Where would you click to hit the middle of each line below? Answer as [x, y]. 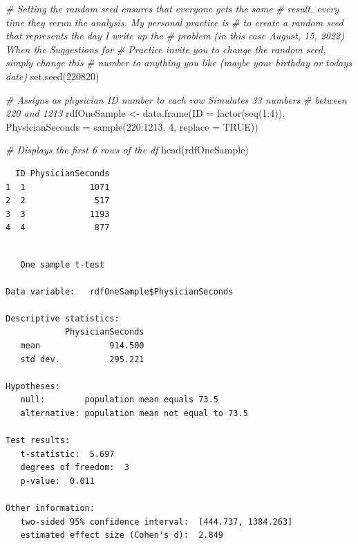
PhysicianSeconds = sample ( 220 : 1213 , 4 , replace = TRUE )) [132, 126]
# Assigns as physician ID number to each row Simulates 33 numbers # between [176, 99]
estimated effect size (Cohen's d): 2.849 [122, 535]
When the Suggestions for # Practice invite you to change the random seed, [166, 49]
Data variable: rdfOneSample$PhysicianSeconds [120, 291]
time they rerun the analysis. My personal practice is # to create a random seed [175, 22]
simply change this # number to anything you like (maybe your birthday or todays [179, 63]
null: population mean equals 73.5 [119, 400]
